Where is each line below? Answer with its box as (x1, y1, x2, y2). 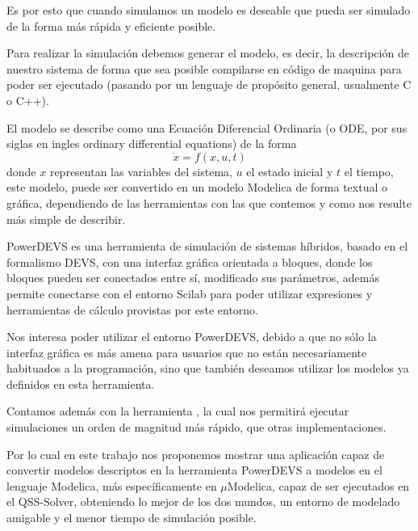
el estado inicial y (246, 162, 333, 179)
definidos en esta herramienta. (6, 375, 155, 392)
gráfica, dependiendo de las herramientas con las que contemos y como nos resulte (6, 194, 412, 211)
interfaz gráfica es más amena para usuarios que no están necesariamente (6, 343, 367, 360)
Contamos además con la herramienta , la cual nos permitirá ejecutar (6, 402, 349, 419)
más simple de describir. (6, 210, 126, 227)
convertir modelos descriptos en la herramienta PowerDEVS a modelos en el (6, 461, 382, 478)
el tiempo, (344, 162, 394, 179)
